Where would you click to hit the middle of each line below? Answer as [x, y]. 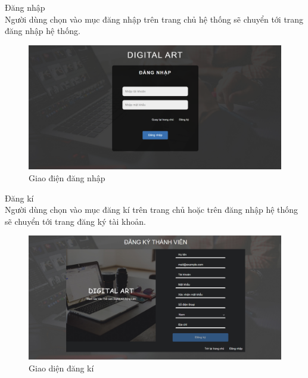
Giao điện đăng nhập [67, 178]
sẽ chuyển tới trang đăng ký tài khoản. [75, 221]
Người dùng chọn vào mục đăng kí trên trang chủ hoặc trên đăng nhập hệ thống [152, 210]
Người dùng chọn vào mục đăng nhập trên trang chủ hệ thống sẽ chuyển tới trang [154, 19]
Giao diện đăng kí [61, 368]
